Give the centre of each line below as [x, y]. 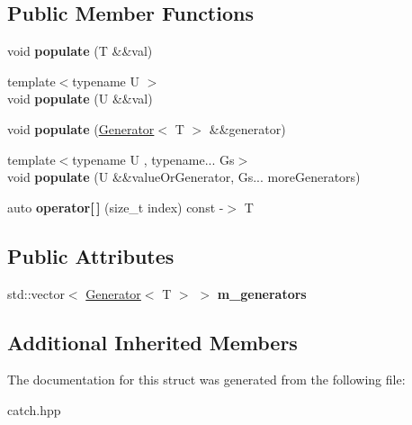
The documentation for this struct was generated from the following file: [206, 380]
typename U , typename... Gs [153, 159]
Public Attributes [91, 255]
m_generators [262, 293]
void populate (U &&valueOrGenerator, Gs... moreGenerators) [184, 177]
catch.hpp [34, 409]
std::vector [36, 293]
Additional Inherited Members [152, 342]
